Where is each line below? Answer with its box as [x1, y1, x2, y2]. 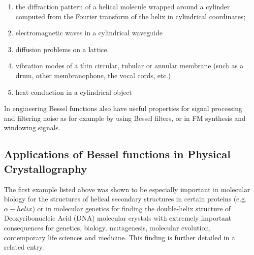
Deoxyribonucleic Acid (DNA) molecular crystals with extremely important [4, 213, 231, 223]
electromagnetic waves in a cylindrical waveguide [15, 28, 163, 38]
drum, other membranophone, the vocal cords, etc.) [15, 70, 171, 80]
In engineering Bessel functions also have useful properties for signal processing [4, 103, 243, 113]
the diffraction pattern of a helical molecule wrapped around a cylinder [15, 1, 230, 11]
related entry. [4, 242, 44, 252]
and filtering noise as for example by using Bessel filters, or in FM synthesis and [4, 113, 246, 123]
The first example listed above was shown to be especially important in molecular [4, 184, 250, 194]
